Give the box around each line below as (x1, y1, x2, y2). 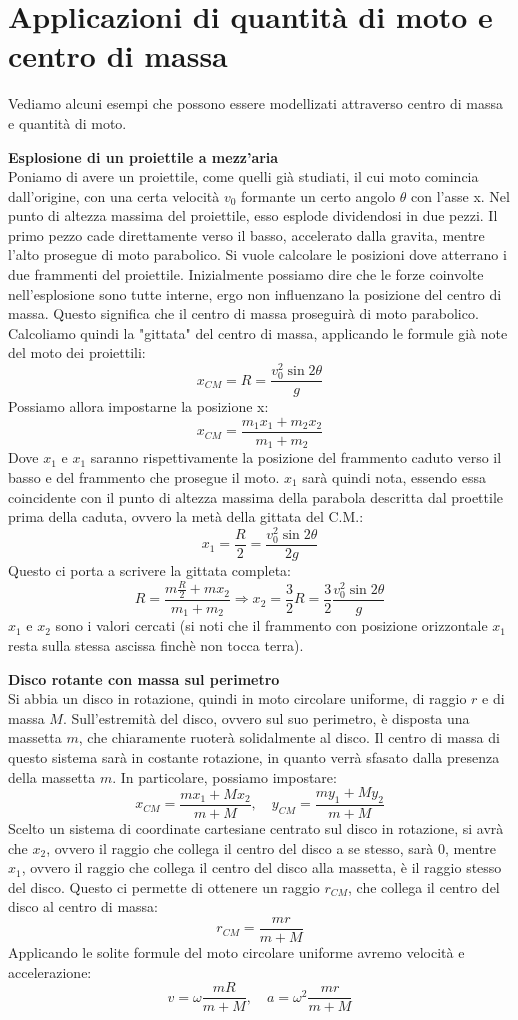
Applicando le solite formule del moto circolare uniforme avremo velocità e (8, 942, 465, 963)
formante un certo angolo (241, 185, 396, 206)
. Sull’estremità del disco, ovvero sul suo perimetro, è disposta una (62, 707, 470, 728)
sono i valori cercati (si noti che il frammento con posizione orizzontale (55, 615, 488, 636)
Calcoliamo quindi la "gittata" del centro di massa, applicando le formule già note (8, 322, 508, 343)
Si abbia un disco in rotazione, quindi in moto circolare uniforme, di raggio (8, 688, 467, 709)
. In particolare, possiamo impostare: (112, 766, 337, 787)
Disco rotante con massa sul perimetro (8, 668, 280, 689)
